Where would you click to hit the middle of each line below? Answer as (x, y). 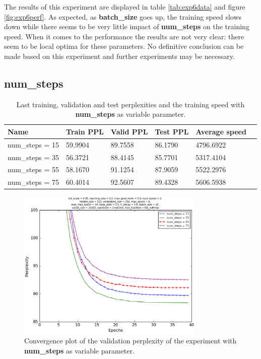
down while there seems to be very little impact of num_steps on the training (127, 26)
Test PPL (172, 131)
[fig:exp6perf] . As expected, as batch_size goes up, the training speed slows (123, 16)
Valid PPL (129, 131)
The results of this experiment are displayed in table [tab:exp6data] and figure (125, 7)
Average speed (221, 131)
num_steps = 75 (34, 182)
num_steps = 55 (34, 169)
